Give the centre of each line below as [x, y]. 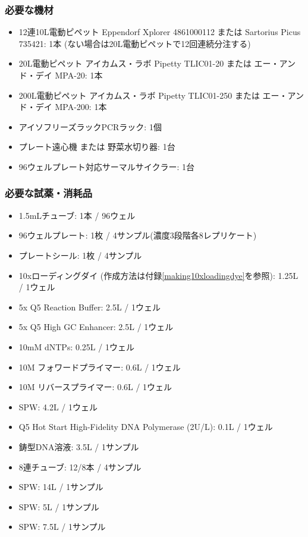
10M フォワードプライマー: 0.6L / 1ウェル [100, 367]
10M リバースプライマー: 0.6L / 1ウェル [95, 387]
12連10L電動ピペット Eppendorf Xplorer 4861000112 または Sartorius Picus [160, 32]
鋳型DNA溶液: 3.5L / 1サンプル [79, 446]
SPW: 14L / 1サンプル [61, 487]
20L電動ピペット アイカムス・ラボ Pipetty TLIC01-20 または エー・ [149, 63]
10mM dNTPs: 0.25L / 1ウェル [76, 346]
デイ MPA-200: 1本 [71, 107]
